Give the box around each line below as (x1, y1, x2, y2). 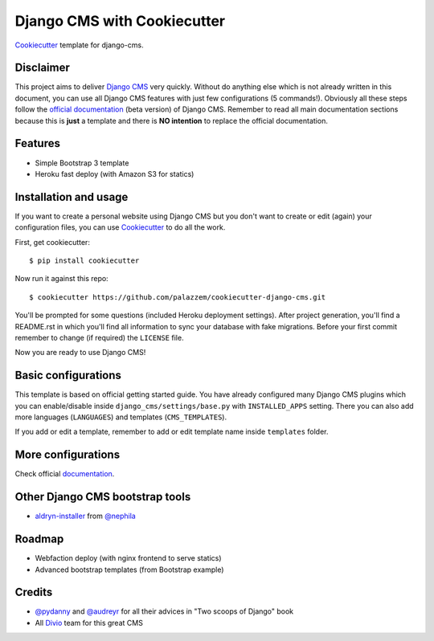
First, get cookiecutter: (14, 237, 90, 247)
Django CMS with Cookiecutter (14, 12, 226, 30)
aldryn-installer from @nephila (35, 511, 136, 521)
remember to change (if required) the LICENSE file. (14, 333, 184, 342)
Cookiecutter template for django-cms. (14, 40, 144, 50)
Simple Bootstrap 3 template (35, 157, 129, 168)
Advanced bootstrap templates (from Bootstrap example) (35, 565, 224, 574)
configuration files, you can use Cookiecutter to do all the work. (14, 223, 226, 232)
